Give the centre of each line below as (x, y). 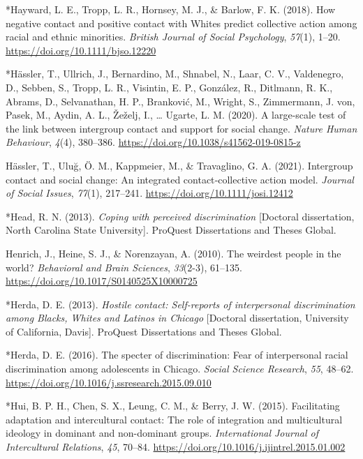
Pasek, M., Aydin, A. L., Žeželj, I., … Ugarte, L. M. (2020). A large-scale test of (176, 115)
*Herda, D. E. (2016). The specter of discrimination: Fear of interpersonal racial (177, 355)
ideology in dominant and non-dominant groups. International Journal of (162, 433)
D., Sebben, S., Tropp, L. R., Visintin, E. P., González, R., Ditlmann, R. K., (169, 87)
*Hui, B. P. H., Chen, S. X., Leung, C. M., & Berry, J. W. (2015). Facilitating (173, 406)
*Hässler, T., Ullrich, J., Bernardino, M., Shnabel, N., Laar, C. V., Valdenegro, (175, 74)
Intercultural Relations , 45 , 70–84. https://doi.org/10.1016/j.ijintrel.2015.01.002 (176, 447)
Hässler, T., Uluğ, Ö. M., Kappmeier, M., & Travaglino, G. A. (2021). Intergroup (179, 165)
